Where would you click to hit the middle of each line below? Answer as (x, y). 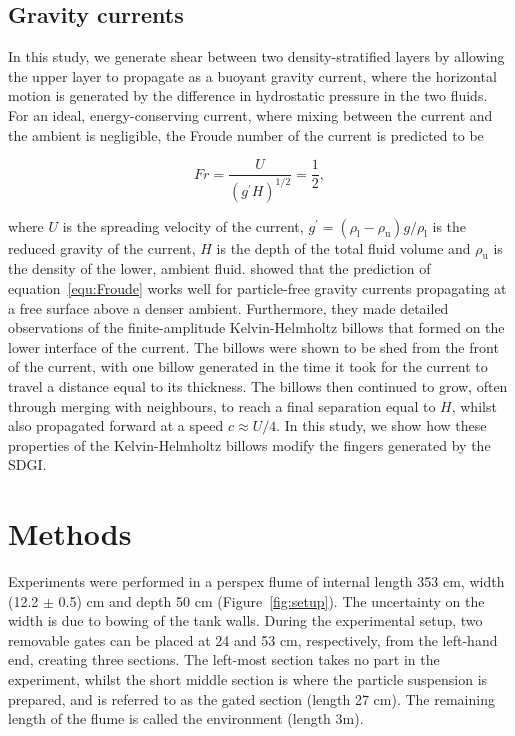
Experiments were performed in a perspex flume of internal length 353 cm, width (256, 581)
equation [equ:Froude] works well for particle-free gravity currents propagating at (257, 287)
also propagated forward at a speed (116, 425)
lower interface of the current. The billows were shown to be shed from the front (253, 346)
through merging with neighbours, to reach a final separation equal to (222, 405)
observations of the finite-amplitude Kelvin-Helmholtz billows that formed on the (256, 327)
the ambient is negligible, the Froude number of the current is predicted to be (246, 134)
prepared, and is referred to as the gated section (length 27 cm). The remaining (251, 698)
